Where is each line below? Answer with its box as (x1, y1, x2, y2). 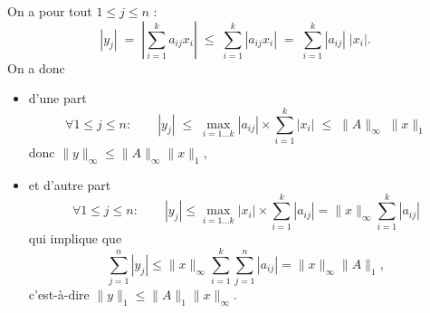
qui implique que (28, 229, 122, 248)
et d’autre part (28, 175, 111, 194)
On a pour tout (7, 2, 92, 20)
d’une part (28, 89, 87, 108)
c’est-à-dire (28, 285, 90, 304)
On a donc (7, 58, 65, 77)
